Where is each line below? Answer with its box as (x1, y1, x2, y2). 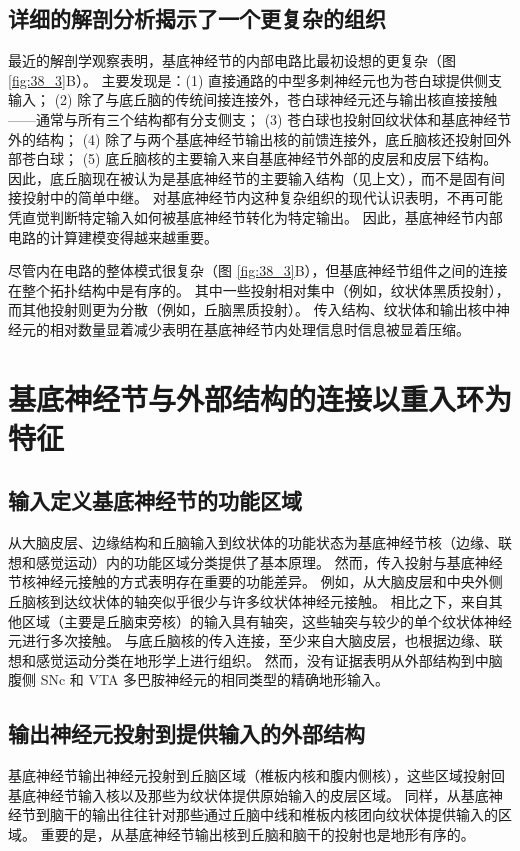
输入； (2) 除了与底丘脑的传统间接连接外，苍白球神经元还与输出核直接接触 (8, 89, 498, 110)
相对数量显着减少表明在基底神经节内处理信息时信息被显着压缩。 (49, 318, 470, 339)
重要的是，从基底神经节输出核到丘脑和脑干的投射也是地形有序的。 (40, 824, 475, 845)
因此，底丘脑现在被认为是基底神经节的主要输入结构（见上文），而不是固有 (8, 167, 491, 188)
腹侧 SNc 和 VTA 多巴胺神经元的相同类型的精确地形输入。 (8, 669, 390, 690)
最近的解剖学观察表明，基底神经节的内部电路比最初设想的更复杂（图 (8, 50, 456, 71)
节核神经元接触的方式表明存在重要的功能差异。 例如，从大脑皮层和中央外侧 (8, 571, 503, 592)
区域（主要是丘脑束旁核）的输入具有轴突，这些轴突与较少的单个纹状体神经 (21, 610, 512, 631)
